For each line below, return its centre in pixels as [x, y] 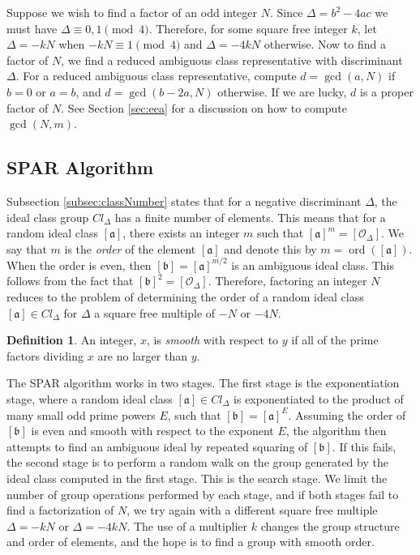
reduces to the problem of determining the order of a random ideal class [185, 297]
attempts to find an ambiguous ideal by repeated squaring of [157, 446]
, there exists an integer [181, 233]
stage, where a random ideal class [90, 398]
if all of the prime [335, 340]
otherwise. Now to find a [325, 44]
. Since [286, 12]
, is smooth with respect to [212, 340]
